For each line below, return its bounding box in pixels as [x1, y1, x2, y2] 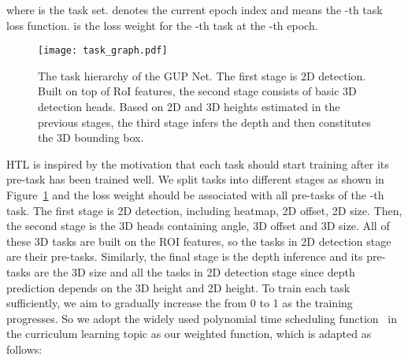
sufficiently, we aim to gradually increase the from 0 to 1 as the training [6, 295, 353, 311]
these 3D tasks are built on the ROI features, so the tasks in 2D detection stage [6, 232, 391, 249]
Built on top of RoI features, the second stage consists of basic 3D [38, 83, 357, 99]
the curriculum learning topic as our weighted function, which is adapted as [6, 325, 372, 342]
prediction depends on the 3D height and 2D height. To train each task [6, 279, 351, 295]
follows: [6, 340, 43, 357]
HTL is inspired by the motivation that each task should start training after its [6, 155, 389, 172]
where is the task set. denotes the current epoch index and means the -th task [6, 2, 383, 17]
